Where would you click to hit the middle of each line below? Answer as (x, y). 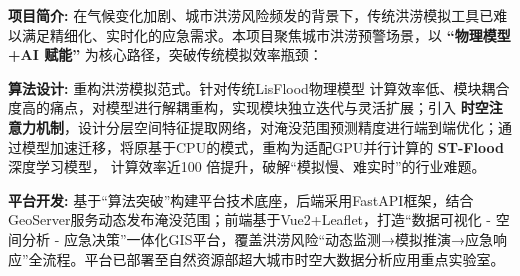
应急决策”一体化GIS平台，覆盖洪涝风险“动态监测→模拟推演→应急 (278, 238)
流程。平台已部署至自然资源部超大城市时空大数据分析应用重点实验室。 (273, 258)
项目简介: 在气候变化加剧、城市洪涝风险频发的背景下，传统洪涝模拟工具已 (251, 15)
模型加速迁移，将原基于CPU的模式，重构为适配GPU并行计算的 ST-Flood (262, 146)
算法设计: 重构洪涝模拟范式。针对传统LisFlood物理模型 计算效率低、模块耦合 (259, 87)
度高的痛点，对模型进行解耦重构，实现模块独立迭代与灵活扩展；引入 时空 (248, 107)
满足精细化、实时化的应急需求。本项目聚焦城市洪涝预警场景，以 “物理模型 (266, 34)
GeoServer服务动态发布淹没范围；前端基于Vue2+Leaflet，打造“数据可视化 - (249, 219)
